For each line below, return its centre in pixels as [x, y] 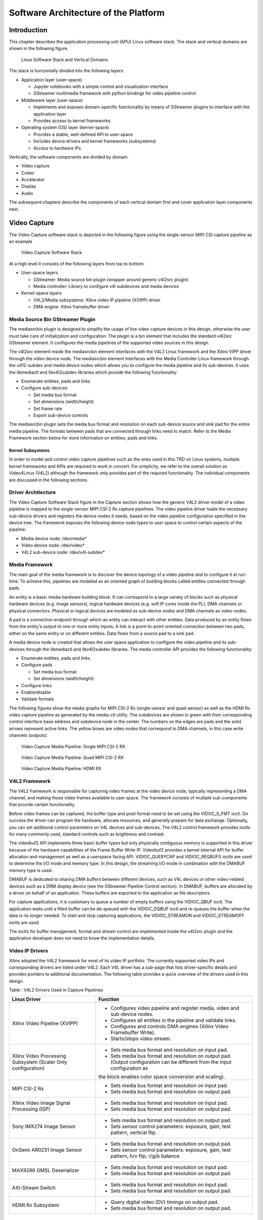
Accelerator [33, 180]
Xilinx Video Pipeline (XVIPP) [45, 1023]
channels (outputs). [28, 735]
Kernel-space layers [41, 293]
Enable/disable [36, 692]
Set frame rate [48, 408]
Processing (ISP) [31, 1109]
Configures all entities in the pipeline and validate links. [174, 1020]
